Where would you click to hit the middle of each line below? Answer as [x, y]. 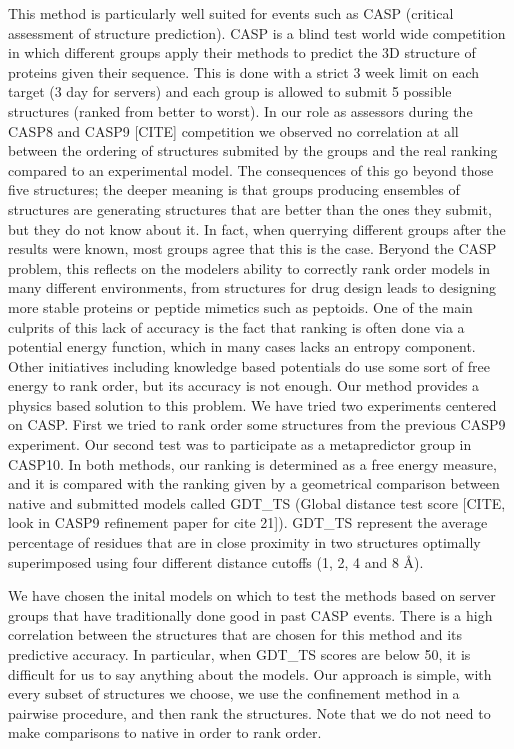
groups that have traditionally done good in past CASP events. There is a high [250, 614]
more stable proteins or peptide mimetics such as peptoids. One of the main [240, 306]
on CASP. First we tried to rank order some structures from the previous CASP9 [257, 424]
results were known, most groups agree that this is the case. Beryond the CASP [252, 248]
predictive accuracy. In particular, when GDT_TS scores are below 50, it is [239, 654]
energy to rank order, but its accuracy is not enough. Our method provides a [244, 385]
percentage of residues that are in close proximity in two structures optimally [244, 542]
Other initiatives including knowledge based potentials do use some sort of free [249, 365]
